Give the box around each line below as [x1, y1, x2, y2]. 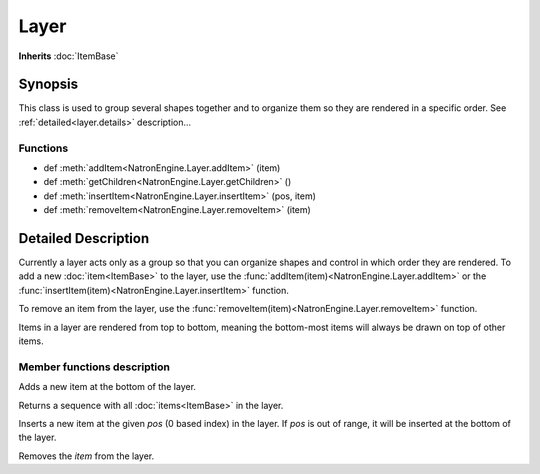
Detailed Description [18, 230, 150, 247]
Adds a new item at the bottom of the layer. [18, 381, 197, 393]
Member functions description [18, 360, 170, 374]
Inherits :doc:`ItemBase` [18, 50, 119, 62]
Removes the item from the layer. [18, 450, 155, 462]
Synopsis [18, 76, 79, 93]
